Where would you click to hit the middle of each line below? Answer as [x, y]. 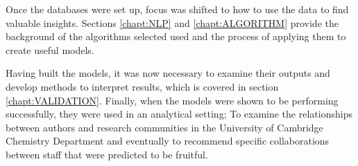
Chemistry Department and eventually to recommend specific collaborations [168, 141]
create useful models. [50, 49]
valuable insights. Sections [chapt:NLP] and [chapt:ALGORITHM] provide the [172, 22]
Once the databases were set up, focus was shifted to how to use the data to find [177, 9]
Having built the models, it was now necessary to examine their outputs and [168, 73]
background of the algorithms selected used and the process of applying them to [176, 36]
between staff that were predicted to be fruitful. [107, 154]
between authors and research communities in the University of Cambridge [164, 127]
